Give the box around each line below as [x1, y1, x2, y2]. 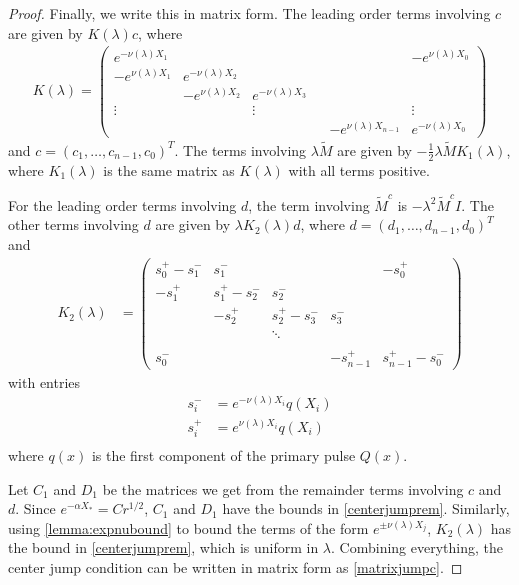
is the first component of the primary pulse [91, 445, 356, 465]
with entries [8, 371, 81, 392]
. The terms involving [174, 139, 307, 160]
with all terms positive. [288, 159, 430, 180]
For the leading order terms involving [8, 194, 237, 215]
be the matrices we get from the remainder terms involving [102, 478, 464, 499]
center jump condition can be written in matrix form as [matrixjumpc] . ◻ [8, 556, 463, 577]
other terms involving [8, 214, 139, 235]
